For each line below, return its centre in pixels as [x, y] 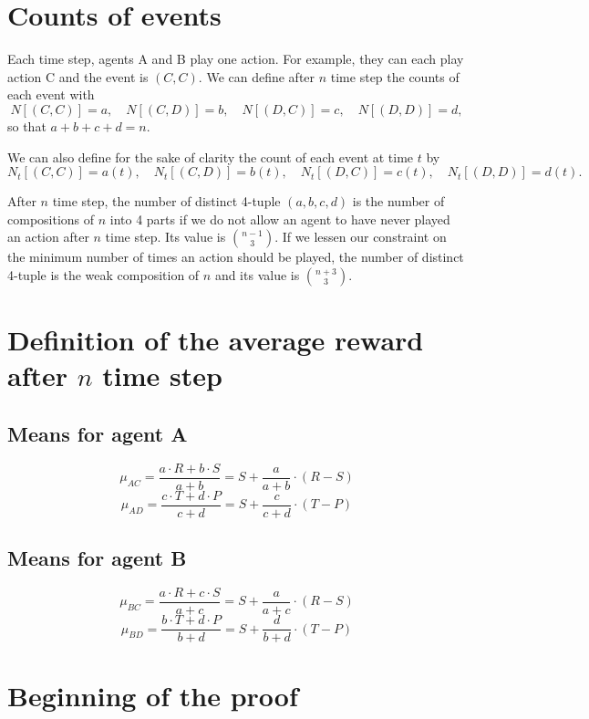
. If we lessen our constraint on [361, 237]
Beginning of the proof [153, 696]
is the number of [398, 201]
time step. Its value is [165, 237]
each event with [51, 94]
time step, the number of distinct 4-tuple [166, 201]
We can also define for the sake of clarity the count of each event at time [211, 156]
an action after [48, 237]
